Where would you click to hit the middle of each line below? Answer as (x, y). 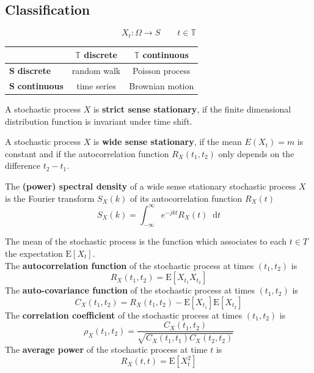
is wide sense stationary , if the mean (167, 142)
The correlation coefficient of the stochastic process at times (124, 315)
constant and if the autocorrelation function (87, 153)
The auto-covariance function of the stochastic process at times (130, 290)
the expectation (34, 253)
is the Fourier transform (50, 198)
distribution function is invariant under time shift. (99, 121)
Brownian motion (162, 85)
